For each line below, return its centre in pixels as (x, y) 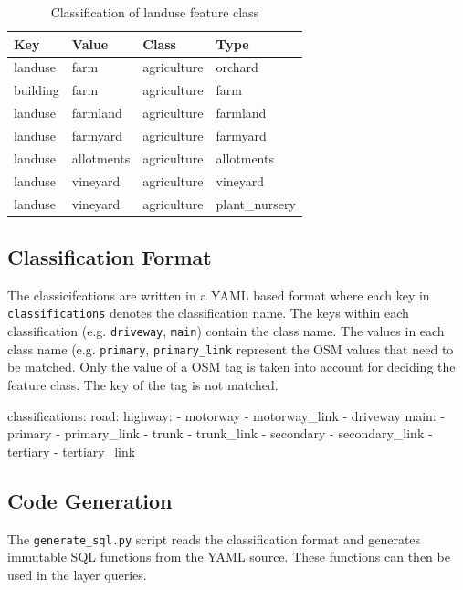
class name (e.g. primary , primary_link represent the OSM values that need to (231, 348)
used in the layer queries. (77, 574)
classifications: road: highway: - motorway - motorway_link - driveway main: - (226, 415)
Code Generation (90, 500)
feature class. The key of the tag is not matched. (143, 384)
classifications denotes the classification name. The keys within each (208, 313)
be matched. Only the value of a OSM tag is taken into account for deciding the (231, 367)
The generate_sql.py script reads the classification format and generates (214, 538)
